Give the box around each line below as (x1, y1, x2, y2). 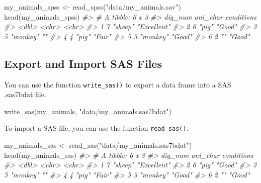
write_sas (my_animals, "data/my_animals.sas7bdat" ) (4, 106, 172, 116)
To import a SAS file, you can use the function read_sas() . (4, 123, 189, 133)
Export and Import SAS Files (4, 55, 162, 71)
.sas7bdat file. (4, 89, 46, 100)
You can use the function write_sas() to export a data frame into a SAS (4, 79, 231, 89)
